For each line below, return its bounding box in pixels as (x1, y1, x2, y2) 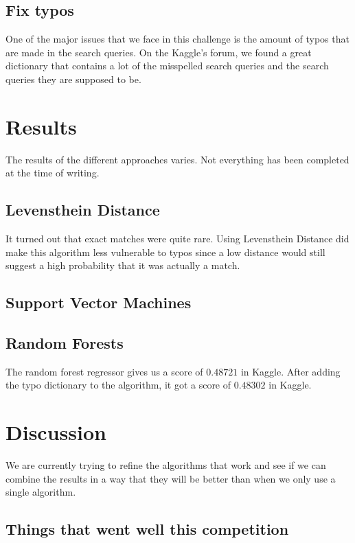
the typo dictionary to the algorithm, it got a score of (5, 378, 231, 392)
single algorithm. (5, 485, 76, 499)
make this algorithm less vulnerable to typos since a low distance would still (5, 244, 325, 259)
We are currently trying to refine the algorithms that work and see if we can (5, 458, 326, 472)
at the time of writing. (5, 165, 100, 180)
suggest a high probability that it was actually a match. (5, 258, 240, 273)
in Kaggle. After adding (240, 364, 341, 378)
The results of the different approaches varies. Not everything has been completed (5, 152, 350, 166)
